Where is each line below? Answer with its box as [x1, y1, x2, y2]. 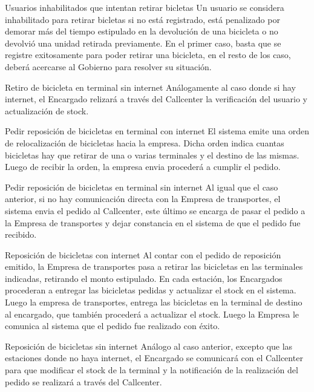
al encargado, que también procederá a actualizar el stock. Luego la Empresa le [5, 307, 299, 320]
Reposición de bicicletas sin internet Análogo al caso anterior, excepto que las [5, 339, 293, 352]
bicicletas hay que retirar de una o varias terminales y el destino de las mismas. [5, 148, 299, 161]
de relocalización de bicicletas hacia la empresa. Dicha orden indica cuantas [5, 136, 284, 149]
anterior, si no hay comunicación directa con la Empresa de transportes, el [5, 192, 281, 205]
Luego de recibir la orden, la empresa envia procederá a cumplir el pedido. [5, 160, 281, 173]
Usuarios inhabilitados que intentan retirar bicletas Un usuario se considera [5, 1, 284, 13]
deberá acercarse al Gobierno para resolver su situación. [5, 60, 212, 73]
